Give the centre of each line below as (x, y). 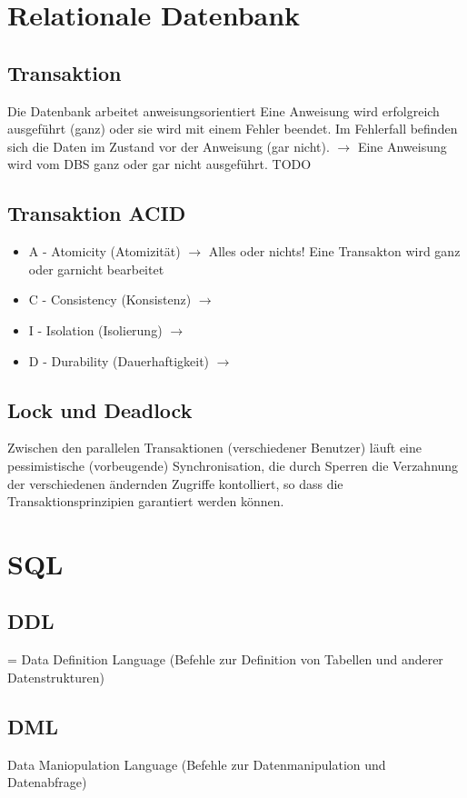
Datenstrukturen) (56, 677)
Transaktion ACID (97, 213)
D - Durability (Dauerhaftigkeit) (119, 360)
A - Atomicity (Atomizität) (104, 251)
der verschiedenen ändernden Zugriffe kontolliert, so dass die (175, 483)
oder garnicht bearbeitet (96, 269)
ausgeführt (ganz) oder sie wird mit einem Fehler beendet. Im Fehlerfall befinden (233, 129)
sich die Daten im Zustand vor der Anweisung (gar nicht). (169, 146)
